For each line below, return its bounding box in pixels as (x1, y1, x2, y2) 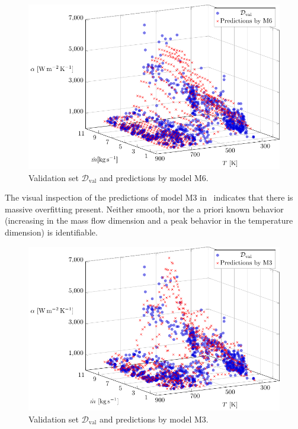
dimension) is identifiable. (5, 225, 98, 238)
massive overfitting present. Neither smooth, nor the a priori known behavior (5, 202, 284, 215)
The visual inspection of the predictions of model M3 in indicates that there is (5, 191, 293, 204)
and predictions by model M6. (99, 171, 209, 183)
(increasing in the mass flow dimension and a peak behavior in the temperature (5, 214, 293, 227)
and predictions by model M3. (99, 413, 209, 425)
